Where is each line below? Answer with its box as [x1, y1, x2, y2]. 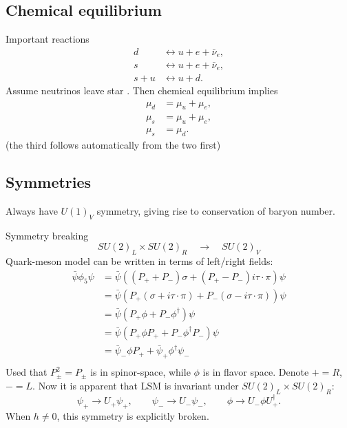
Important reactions [6, 32, 90, 46]
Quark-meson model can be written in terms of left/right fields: [6, 254, 273, 268]
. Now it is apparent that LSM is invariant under [32, 378, 239, 392]
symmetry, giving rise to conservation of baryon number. [96, 203, 335, 217]
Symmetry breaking [6, 228, 89, 242]
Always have [6, 203, 58, 217]
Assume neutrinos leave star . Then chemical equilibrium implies [6, 83, 278, 98]
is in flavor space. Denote [202, 365, 309, 379]
